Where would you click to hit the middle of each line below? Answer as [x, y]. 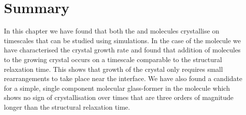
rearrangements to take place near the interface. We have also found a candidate [123, 78]
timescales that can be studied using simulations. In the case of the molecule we [123, 40]
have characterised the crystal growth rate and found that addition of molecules [122, 50]
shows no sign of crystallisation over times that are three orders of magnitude [119, 97]
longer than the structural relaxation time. [67, 107]
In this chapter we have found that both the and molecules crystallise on [112, 31]
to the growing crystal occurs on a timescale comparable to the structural [113, 59]
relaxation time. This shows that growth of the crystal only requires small [114, 69]
